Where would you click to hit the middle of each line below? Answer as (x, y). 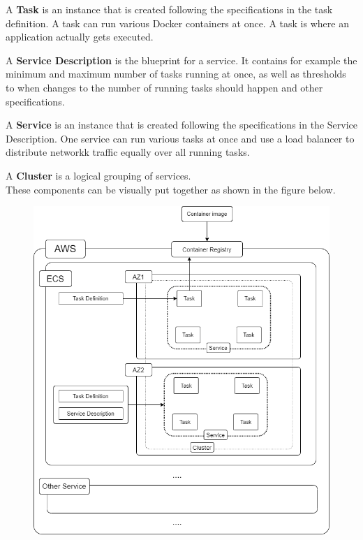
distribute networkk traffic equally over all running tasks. (128, 152)
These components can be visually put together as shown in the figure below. (171, 189)
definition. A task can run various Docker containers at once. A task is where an (177, 23)
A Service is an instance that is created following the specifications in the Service (181, 125)
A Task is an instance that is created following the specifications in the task (169, 9)
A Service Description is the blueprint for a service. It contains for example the (181, 60)
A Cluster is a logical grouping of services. (98, 175)
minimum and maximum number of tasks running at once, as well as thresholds (176, 74)
